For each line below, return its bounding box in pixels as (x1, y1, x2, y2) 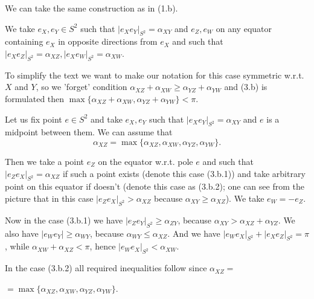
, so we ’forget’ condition (36, 80, 127, 93)
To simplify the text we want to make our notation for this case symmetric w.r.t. (5, 68, 304, 81)
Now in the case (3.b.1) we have (5, 213, 123, 226)
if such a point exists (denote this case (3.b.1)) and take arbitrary (62, 167, 306, 179)
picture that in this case (5, 191, 94, 204)
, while (5, 240, 30, 252)
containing (5, 35, 43, 48)
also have (5, 227, 39, 239)
